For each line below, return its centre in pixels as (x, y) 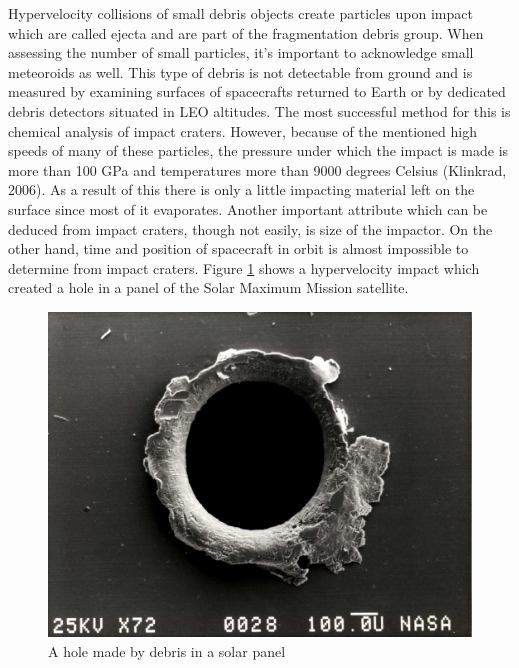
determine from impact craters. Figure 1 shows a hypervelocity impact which (244, 267)
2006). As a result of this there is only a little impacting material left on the (241, 189)
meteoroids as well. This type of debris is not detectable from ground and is (240, 71)
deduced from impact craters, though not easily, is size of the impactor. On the (250, 228)
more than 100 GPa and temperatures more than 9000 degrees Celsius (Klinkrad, (257, 169)
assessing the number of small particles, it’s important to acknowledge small (241, 52)
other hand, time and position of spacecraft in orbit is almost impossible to (238, 248)
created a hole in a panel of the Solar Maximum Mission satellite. (208, 287)
